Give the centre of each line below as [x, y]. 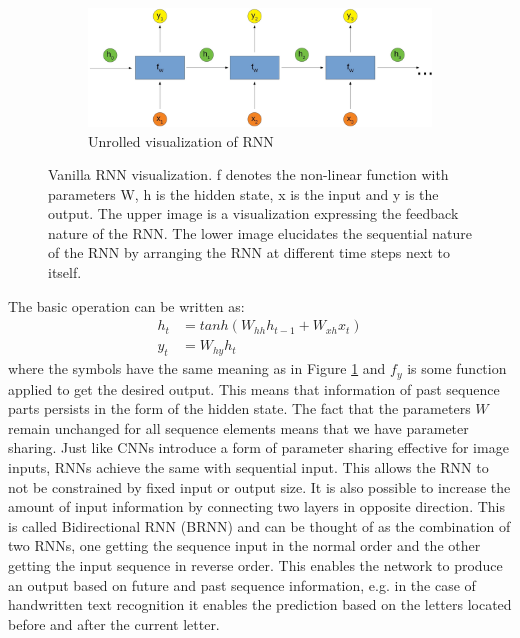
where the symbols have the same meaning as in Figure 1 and [197, 368]
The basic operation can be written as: [126, 305]
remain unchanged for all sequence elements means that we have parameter [238, 427]
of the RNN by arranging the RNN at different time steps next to [249, 252]
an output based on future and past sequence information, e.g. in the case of [242, 584]
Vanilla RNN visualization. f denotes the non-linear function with [248, 174]
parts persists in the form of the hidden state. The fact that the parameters [239, 408]
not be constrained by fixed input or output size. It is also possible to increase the [259, 486]
